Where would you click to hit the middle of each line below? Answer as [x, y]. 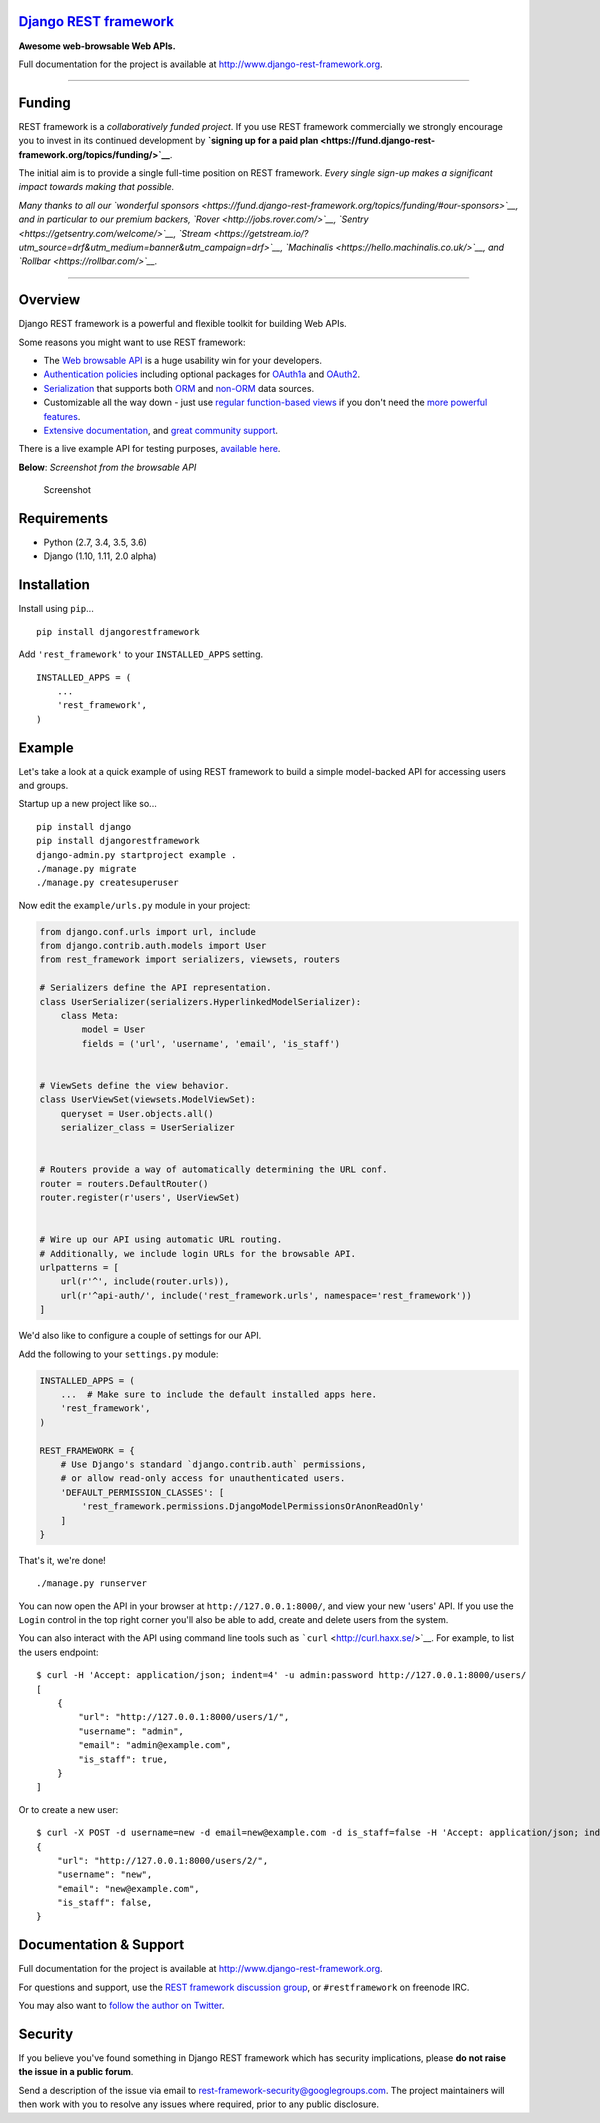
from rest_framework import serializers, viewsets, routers [190, 959]
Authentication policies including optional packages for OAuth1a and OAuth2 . [202, 374]
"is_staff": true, [123, 1759]
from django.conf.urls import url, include [148, 931]
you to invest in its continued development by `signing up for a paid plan [168, 141]
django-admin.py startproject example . [136, 854]
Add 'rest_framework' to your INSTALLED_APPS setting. [141, 654]
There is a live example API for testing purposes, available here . [149, 449]
